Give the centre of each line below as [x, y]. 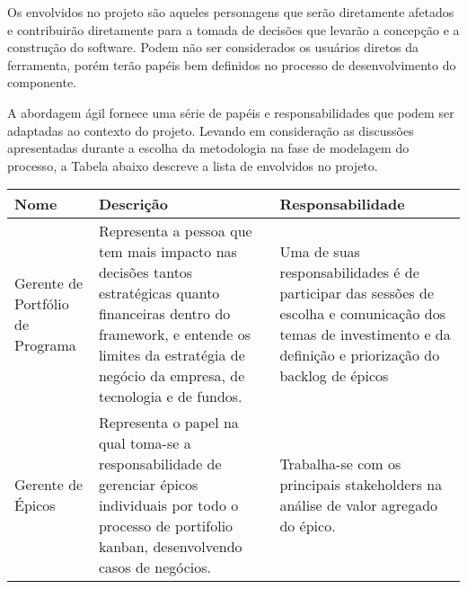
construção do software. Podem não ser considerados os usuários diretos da [213, 47]
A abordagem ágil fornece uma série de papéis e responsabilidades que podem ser [231, 112]
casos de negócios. [155, 567]
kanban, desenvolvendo [170, 547]
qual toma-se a [145, 443]
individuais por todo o [168, 505]
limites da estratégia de [172, 355]
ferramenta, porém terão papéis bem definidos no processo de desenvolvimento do [232, 64]
